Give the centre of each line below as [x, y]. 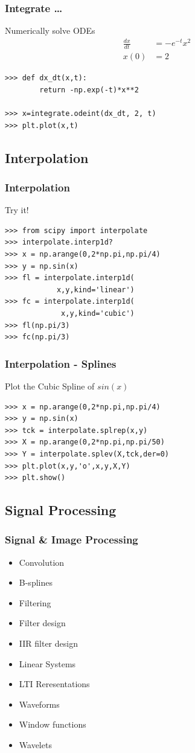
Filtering [35, 602]
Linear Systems [47, 663]
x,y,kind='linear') [95, 290]
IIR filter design [48, 643]
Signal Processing [61, 510]
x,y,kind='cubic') [98, 313]
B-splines [36, 582]
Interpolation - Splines [61, 363]
